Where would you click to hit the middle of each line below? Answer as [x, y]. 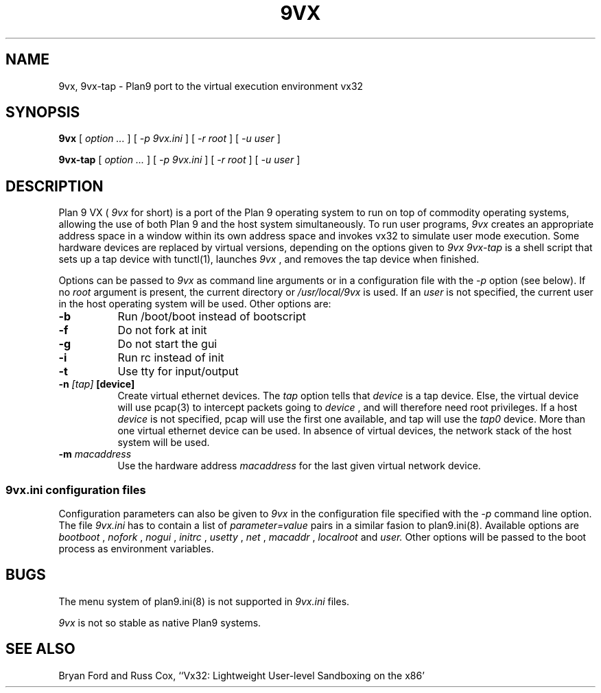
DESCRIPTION [55, 186]
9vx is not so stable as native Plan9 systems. [160, 622]
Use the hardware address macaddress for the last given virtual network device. [299, 466]
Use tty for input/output [178, 372]
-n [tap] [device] [97, 384]
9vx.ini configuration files [76, 490]
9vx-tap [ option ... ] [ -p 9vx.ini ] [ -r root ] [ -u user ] [179, 160]
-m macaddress [95, 454]
